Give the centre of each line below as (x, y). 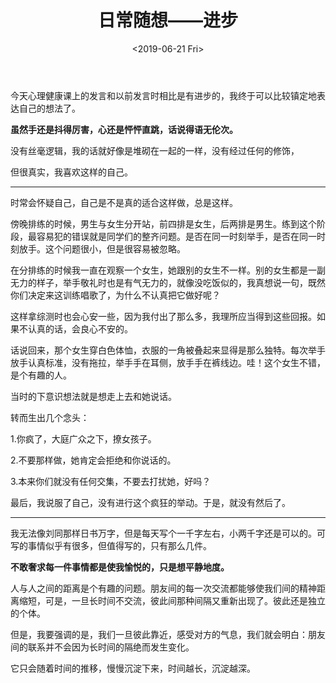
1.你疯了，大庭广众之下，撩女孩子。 (83, 438)
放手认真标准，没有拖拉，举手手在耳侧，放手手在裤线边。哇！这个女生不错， (168, 362)
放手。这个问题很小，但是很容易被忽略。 (102, 248)
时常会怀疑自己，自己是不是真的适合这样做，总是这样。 (124, 202)
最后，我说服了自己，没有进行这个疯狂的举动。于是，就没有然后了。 (150, 502)
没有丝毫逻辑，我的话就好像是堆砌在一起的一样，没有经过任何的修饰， (155, 150)
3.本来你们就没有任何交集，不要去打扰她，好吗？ (111, 481)
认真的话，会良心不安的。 (80, 328)
